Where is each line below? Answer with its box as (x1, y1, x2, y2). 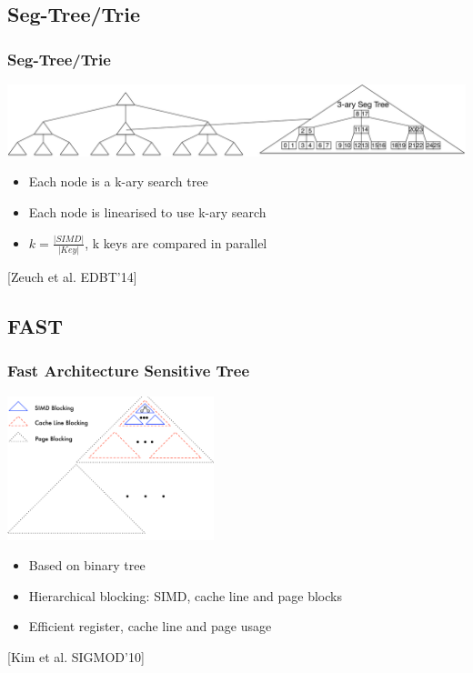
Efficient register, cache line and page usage (28, 617, 272, 636)
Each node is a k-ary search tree (28, 172, 208, 191)
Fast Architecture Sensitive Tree (7, 359, 250, 382)
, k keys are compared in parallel (85, 233, 267, 252)
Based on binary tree (28, 556, 146, 575)
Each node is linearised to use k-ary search (28, 202, 267, 221)
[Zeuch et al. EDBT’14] (7, 267, 137, 286)
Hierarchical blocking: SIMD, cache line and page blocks (28, 586, 342, 605)
